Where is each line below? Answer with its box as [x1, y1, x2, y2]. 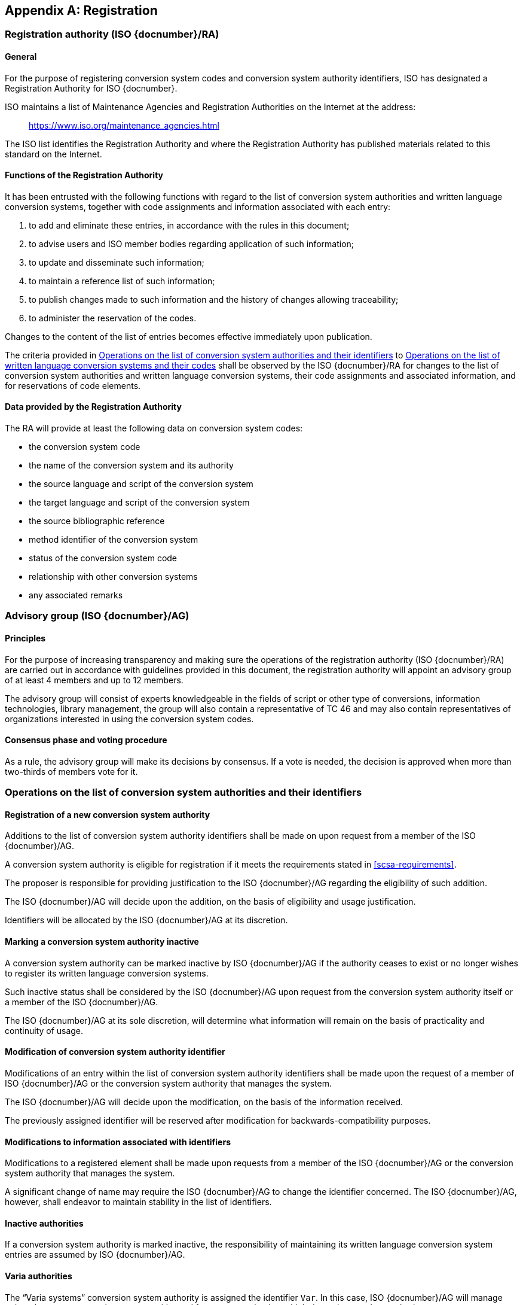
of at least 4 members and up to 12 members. [5, 674, 183, 685]
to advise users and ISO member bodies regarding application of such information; [29, 238, 354, 249]
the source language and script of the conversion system [29, 479, 253, 489]
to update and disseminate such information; [29, 257, 204, 267]
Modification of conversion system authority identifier [5, 1047, 225, 1057]
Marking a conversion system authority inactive [5, 936, 199, 947]
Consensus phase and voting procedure [5, 735, 167, 746]
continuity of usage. [5, 1025, 84, 1036]
